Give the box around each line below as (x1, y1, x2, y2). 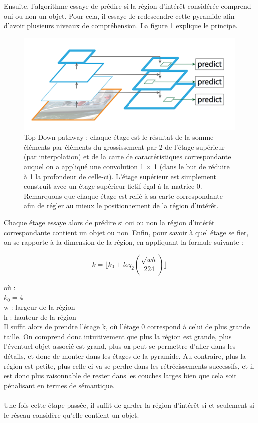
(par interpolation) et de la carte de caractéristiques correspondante (24, 151, 231, 162)
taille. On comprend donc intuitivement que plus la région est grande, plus (4, 331, 232, 341)
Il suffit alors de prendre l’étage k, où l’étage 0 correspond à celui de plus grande (4, 321, 250, 332)
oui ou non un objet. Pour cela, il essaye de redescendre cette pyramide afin (4, 10, 235, 21)
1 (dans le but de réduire (153, 161, 230, 172)
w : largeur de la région (4, 301, 75, 312)
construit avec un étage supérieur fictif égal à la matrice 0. (24, 181, 202, 191)
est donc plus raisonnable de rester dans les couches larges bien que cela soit (4, 370, 237, 381)
